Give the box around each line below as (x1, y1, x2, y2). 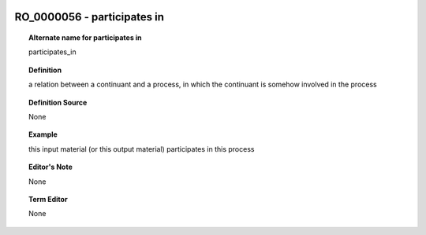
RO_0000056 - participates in (14, 10, 165, 24)
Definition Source (28, 97, 88, 107)
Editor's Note (28, 162, 73, 172)
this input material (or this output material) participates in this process (28, 144, 255, 153)
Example (28, 130, 58, 139)
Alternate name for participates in (28, 33, 142, 42)
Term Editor (28, 194, 68, 204)
